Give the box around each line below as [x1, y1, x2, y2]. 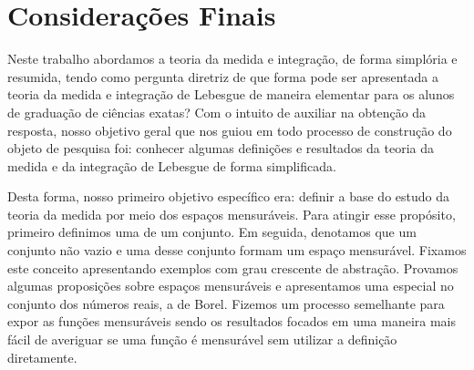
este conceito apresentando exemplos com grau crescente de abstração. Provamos [7, 258, 459, 277]
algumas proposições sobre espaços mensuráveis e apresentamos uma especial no [7, 276, 454, 295]
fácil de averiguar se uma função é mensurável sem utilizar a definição [7, 330, 397, 349]
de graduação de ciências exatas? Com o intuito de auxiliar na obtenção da [7, 102, 427, 121]
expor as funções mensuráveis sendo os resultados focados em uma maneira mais [7, 312, 457, 331]
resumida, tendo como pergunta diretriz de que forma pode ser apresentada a [7, 67, 439, 86]
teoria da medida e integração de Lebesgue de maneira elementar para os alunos [7, 85, 455, 104]
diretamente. [7, 347, 77, 366]
